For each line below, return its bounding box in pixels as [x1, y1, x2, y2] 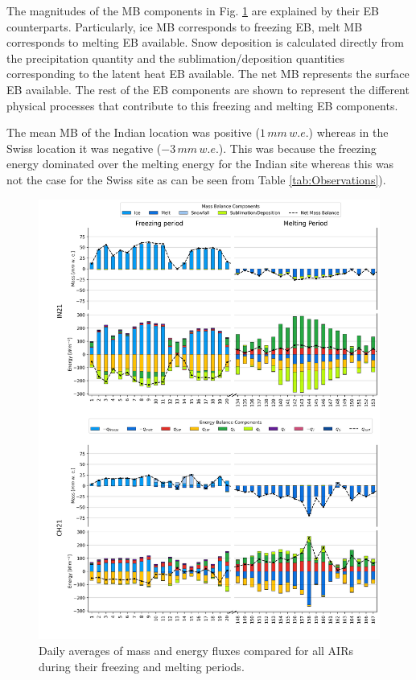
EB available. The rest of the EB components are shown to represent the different [6, 80, 410, 97]
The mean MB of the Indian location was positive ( [6, 124, 260, 141]
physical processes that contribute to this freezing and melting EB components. [6, 97, 398, 113]
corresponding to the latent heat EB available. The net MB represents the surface [6, 65, 410, 82]
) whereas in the [308, 124, 389, 141]
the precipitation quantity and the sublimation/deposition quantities [6, 49, 344, 66]
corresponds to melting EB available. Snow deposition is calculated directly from [6, 34, 404, 51]
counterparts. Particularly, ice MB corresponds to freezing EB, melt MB [6, 18, 363, 35]
